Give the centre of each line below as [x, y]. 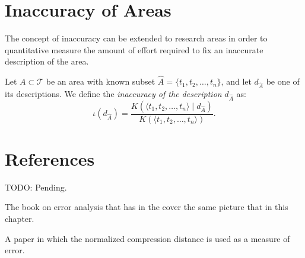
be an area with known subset [101, 81]
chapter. [20, 218]
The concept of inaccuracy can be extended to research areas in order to [136, 38]
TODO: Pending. [36, 187]
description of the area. [47, 61]
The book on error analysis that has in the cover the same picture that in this [147, 207]
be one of [283, 81]
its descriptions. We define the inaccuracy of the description [113, 93]
